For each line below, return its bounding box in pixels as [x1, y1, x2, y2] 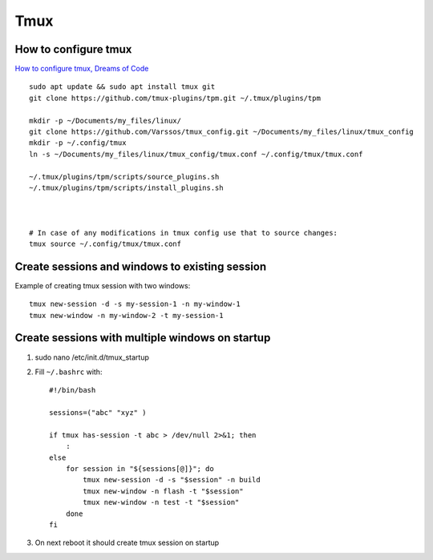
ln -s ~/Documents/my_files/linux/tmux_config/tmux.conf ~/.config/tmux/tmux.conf [29, 149, 363, 159]
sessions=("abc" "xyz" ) [49, 409, 147, 417]
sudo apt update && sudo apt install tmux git [29, 83, 216, 91]
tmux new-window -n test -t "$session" [83, 498, 240, 507]
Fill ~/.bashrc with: [34, 367, 103, 377]
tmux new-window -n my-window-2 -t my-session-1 [29, 311, 224, 320]
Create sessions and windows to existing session [14, 260, 267, 273]
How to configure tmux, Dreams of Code [14, 64, 149, 74]
